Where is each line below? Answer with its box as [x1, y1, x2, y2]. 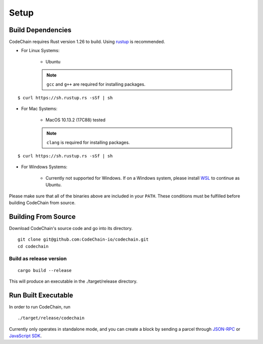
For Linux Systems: [21, 48, 60, 54]
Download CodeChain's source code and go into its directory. [9, 225, 133, 231]
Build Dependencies [9, 26, 72, 34]
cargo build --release [18, 268, 72, 273]
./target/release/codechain [18, 315, 85, 321]
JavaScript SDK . [9, 333, 42, 339]
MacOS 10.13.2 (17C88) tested [45, 117, 106, 123]
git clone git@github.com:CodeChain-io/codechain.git [18, 237, 149, 242]
